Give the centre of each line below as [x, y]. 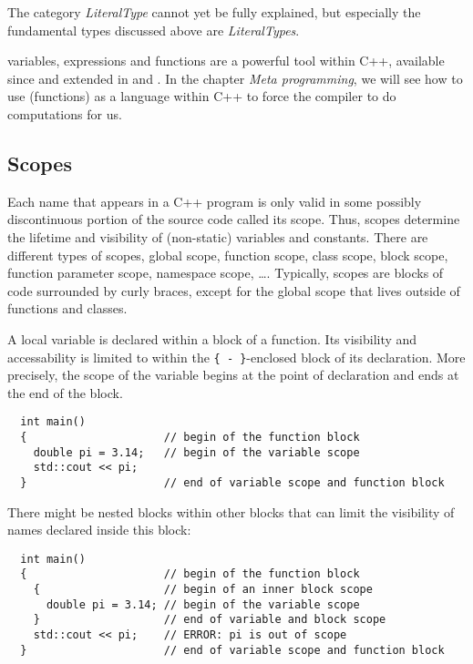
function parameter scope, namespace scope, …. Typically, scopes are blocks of [226, 273]
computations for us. [65, 113]
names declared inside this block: [99, 530]
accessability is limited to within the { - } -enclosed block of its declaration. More [236, 357]
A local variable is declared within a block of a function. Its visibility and [212, 338]
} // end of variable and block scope [210, 620]
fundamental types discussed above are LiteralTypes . [154, 30]
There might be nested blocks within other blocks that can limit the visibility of [231, 511]
